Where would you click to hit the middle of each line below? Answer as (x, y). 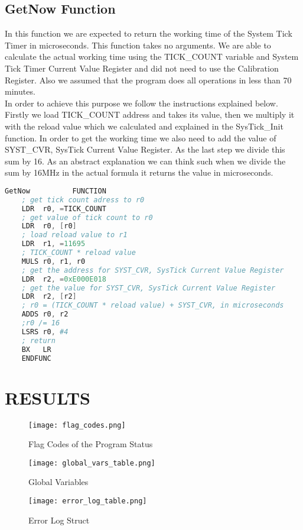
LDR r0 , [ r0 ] (49, 226)
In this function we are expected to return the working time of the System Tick (149, 33)
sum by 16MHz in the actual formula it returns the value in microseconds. (139, 172)
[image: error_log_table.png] (88, 501)
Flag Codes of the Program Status (91, 444)
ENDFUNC (36, 358)
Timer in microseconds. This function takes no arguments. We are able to (138, 45)
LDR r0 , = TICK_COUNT (64, 209)
